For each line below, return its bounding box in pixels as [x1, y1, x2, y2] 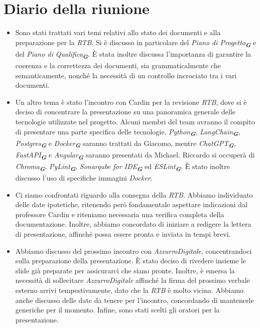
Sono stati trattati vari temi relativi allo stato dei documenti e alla [15, 27, 221, 38]
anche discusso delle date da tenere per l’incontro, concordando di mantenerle [15, 294, 254, 305]
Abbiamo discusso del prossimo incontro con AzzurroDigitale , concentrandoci [15, 245, 252, 256]
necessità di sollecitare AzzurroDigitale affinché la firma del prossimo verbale [15, 275, 250, 285]
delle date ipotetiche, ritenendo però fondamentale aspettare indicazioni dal [15, 199, 248, 210]
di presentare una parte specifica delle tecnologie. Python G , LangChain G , [15, 126, 240, 138]
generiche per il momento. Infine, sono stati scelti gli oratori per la [15, 304, 220, 315]
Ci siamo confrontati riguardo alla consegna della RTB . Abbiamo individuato [15, 189, 253, 200]
